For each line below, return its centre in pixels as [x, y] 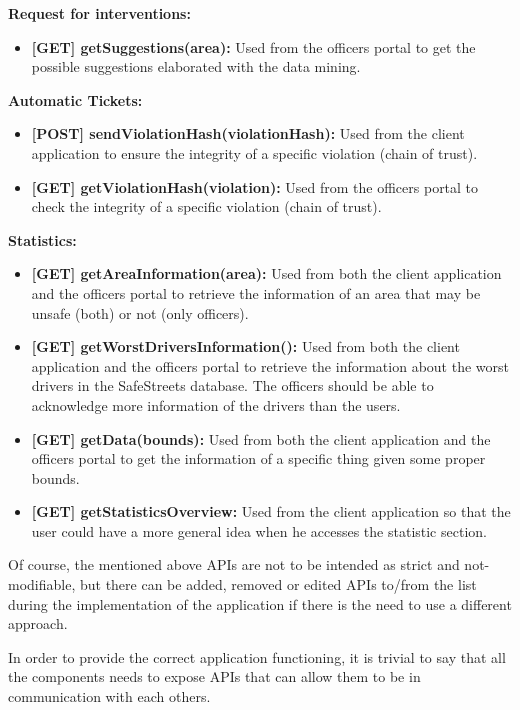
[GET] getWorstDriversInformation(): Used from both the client [245, 346]
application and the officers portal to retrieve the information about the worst [270, 365]
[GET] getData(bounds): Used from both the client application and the [261, 438]
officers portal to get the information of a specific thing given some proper [258, 458]
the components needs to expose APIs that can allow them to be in [214, 676]
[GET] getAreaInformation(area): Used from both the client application [266, 273]
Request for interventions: [99, 13]
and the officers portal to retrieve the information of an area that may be [256, 292]
